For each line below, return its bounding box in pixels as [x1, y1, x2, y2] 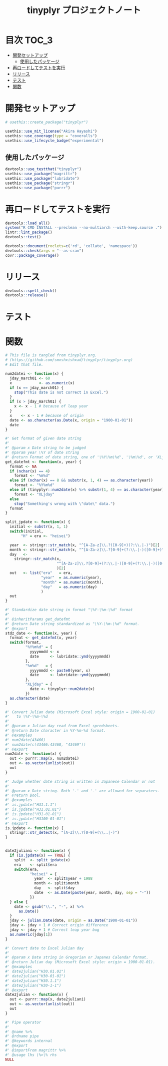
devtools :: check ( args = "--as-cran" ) [5, 248, 84, 253]
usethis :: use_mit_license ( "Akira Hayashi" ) [5, 129, 97, 134]
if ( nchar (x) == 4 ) [9, 468, 50, 473]
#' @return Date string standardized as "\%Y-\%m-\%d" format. [5, 621, 140, 626]
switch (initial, [9, 529, 43, 534]
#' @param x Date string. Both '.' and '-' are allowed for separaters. [5, 788, 160, 793]
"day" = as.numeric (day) [40, 584, 97, 590]
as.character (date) [9, 696, 50, 701]
